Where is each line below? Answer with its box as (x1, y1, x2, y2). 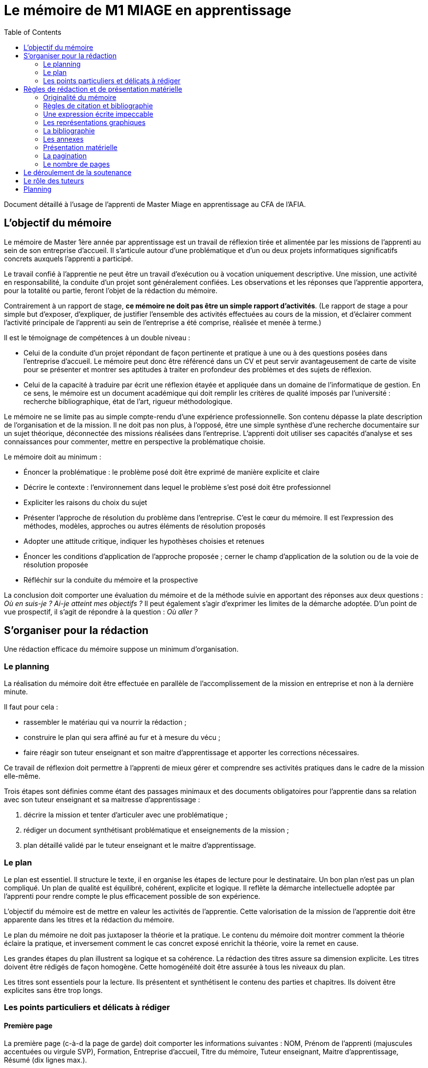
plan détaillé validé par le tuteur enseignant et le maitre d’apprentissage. (24, 841, 256, 850)
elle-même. (4, 772, 41, 781)
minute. (4, 687, 28, 696)
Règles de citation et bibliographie (43, 101, 153, 110)
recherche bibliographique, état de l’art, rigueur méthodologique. (24, 397, 233, 406)
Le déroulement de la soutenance (24, 168, 132, 177)
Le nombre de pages (43, 159, 110, 168)
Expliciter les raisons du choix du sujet (24, 498, 147, 507)
